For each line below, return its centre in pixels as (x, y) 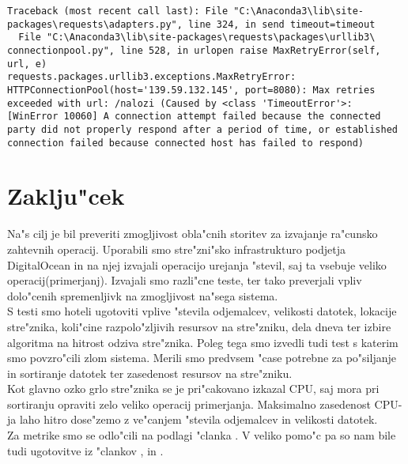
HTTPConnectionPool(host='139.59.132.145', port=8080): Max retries (191, 90)
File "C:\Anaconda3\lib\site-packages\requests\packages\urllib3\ (197, 38)
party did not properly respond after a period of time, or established (202, 129)
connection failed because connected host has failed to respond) (186, 143)
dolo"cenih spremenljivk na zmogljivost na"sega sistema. (143, 295)
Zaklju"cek (66, 196)
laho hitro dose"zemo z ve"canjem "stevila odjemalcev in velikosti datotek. (198, 419)
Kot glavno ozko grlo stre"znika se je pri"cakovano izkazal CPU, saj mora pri (193, 389)
